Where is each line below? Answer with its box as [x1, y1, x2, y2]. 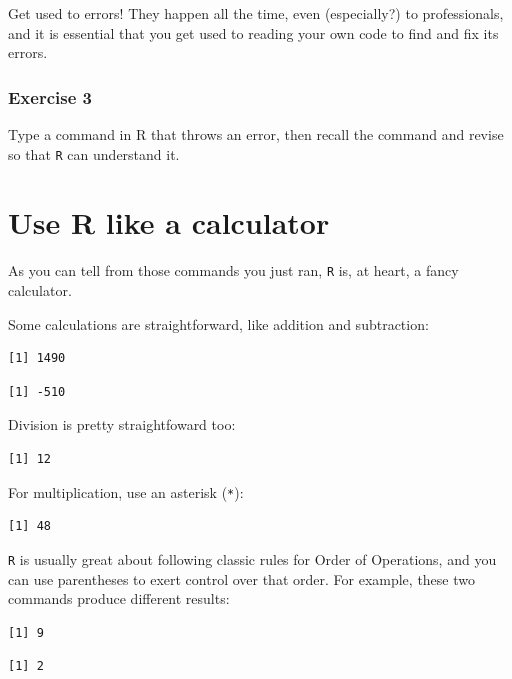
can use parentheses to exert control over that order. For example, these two [8, 568, 475, 589]
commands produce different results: [8, 588, 230, 609]
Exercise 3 [8, 84, 92, 109]
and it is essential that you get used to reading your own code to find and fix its [8, 22, 499, 43]
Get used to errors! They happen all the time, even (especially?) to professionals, [8, 3, 504, 23]
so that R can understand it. [8, 143, 180, 164]
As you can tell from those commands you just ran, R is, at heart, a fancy [8, 260, 459, 281]
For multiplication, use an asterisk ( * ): [8, 481, 244, 502]
